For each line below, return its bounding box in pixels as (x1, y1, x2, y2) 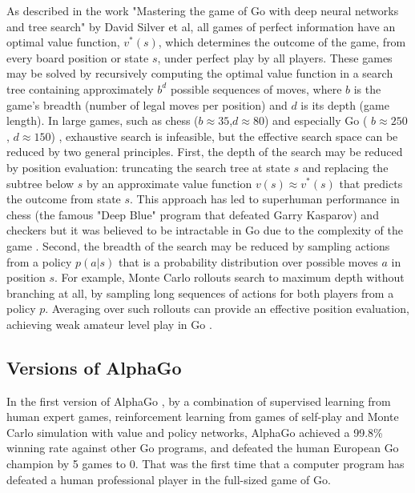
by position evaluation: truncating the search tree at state (6, 158, 290, 175)
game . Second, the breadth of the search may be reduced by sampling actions (6, 237, 390, 254)
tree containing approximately (6, 80, 154, 97)
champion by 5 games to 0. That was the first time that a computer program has (6, 455, 405, 472)
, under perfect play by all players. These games (157, 49, 393, 66)
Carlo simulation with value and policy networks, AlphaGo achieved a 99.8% (6, 423, 383, 440)
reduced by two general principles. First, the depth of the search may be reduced (6, 143, 403, 160)
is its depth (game (300, 96, 389, 113)
